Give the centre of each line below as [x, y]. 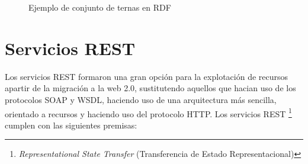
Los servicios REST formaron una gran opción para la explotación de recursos [147, 76]
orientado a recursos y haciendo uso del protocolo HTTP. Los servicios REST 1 [148, 112]
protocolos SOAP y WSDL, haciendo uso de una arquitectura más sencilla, [141, 99]
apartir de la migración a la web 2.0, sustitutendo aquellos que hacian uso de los [150, 88]
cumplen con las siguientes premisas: [71, 125]
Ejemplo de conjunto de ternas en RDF [100, 7]
